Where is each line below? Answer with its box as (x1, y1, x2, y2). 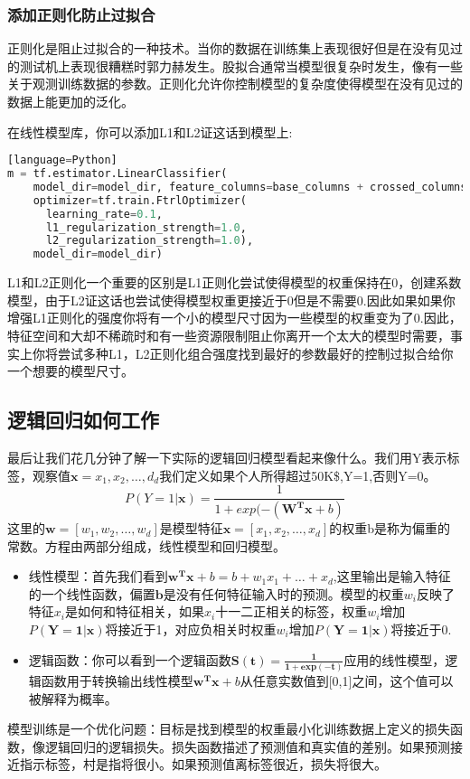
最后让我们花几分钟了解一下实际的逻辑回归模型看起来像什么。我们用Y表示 (7, 447, 447, 466)
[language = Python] (7, 154, 117, 167)
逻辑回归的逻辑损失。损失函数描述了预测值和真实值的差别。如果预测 (44, 737, 450, 756)
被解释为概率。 (28, 689, 117, 708)
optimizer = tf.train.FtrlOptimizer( (33, 193, 247, 207)
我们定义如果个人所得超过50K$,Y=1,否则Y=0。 (159, 465, 437, 484)
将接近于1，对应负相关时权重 (105, 620, 277, 639)
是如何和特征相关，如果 (64, 602, 204, 621)
